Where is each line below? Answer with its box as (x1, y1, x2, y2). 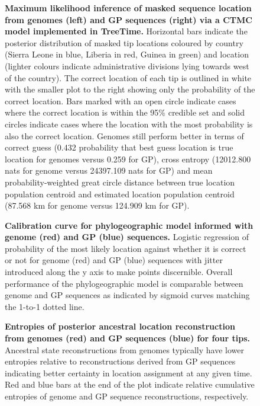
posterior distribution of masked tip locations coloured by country (5, 36, 243, 49)
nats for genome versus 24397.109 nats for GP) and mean (5, 164, 213, 177)
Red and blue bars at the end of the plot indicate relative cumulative (5, 378, 255, 391)
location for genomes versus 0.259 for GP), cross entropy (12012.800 (5, 152, 251, 165)
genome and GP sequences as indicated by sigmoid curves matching (5, 289, 250, 301)
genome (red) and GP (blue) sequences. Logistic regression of (5, 231, 249, 243)
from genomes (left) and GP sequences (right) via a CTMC (5, 13, 252, 25)
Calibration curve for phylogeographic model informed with (5, 219, 253, 231)
